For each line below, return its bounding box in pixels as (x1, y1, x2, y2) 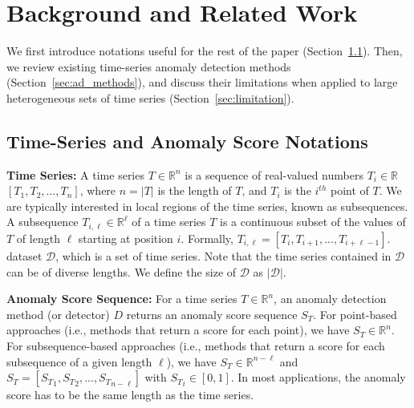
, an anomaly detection (274, 290, 387, 307)
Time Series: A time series (6, 166, 144, 183)
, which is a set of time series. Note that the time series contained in (55, 247, 392, 264)
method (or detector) (6, 305, 110, 322)
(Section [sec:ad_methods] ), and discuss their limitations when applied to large (6, 74, 398, 91)
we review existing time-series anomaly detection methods (6, 58, 291, 75)
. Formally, (181, 229, 233, 246)
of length (16, 229, 60, 246)
